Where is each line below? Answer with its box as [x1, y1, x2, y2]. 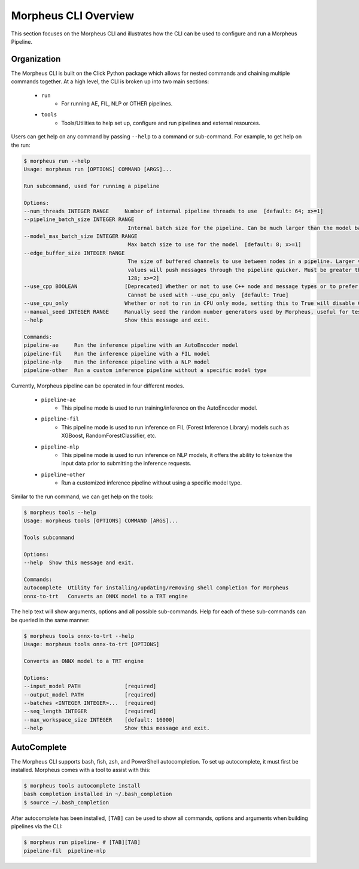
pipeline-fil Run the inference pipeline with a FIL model [23, 350, 210, 357]
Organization [11, 54, 61, 64]
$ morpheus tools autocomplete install [23, 782, 141, 789]
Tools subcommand [23, 534, 75, 541]
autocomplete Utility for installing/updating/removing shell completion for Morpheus [23, 585, 289, 591]
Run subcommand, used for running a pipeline [23, 183, 160, 189]
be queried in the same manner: [11, 616, 90, 623]
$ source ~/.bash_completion [23, 799, 109, 806]
